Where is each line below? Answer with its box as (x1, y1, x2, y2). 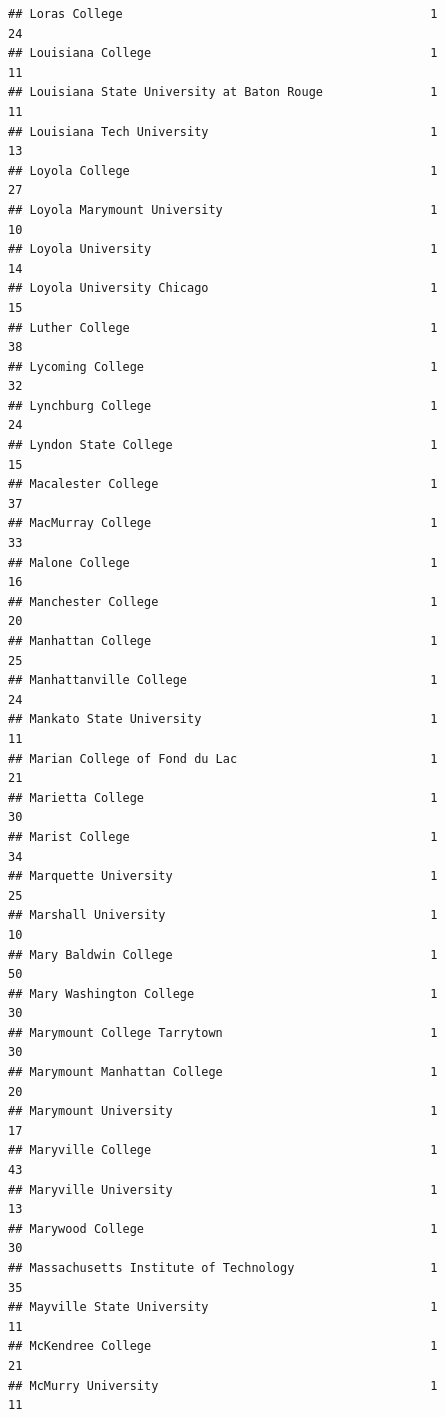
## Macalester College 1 (8, 477, 438, 492)
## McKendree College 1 (8, 1339, 438, 1354)
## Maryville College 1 (8, 1143, 438, 1158)
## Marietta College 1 (8, 790, 438, 805)
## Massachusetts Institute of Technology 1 (8, 1261, 438, 1275)
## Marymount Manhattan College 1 (8, 1065, 438, 1080)
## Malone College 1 (8, 555, 438, 570)
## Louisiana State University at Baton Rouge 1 (8, 85, 438, 100)
